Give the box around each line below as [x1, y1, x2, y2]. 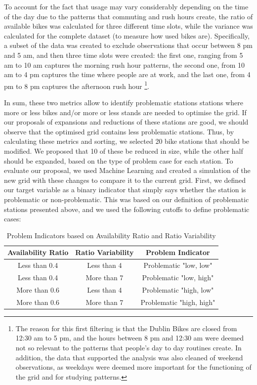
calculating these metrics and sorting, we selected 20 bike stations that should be [4, 136, 250, 146]
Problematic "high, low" [142, 284, 214, 295]
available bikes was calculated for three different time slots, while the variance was [4, 21, 253, 31]
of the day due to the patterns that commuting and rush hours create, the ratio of [4, 11, 253, 21]
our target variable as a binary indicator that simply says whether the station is [4, 184, 246, 195]
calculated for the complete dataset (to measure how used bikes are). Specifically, [4, 30, 250, 41]
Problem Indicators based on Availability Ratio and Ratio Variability [6, 230, 216, 240]
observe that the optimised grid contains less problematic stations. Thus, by [4, 126, 234, 136]
